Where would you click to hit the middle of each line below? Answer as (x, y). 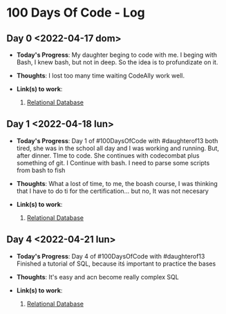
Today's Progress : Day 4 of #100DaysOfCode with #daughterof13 (111, 256)
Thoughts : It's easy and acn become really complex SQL (97, 277)
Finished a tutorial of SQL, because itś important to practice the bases (116, 264)
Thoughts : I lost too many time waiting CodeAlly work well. (101, 75)
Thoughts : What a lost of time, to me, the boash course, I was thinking (117, 183)
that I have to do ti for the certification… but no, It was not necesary (112, 191)
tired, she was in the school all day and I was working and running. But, (117, 148)
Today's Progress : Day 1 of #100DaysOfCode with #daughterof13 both (117, 140)
